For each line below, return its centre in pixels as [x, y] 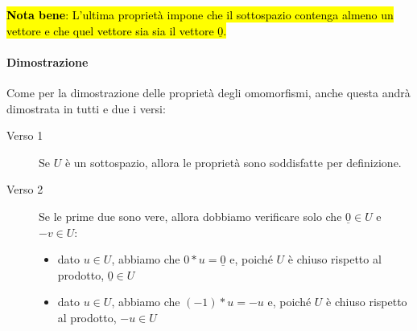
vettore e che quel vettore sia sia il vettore [110, 30]
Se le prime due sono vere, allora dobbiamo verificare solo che [190, 216]
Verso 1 [25, 135]
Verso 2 [25, 189]
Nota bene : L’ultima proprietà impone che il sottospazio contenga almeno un [200, 14]
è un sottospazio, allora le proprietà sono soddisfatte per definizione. [233, 162]
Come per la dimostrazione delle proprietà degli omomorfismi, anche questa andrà [208, 92]
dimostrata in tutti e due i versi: [86, 108]
